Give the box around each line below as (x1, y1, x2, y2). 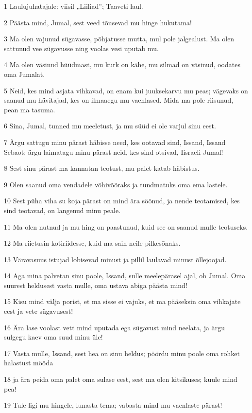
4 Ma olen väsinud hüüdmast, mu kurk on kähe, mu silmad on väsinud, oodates (4, 59, 240, 70)
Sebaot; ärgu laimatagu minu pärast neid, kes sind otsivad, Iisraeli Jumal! (4, 146, 223, 157)
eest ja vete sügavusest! (4, 306, 73, 316)
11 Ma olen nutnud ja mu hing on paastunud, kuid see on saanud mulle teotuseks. (4, 221, 248, 232)
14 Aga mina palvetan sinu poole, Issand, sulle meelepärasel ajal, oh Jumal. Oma (4, 270, 246, 281)
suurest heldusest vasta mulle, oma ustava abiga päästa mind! (4, 280, 187, 290)
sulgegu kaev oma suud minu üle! (4, 332, 103, 342)
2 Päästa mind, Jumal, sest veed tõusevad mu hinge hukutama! (4, 17, 192, 27)
